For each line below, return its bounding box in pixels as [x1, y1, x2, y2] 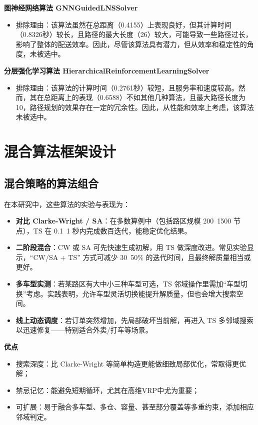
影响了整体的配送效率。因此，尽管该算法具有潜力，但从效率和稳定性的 [15, 38, 247, 49]
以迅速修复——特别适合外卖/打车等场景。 [15, 324, 152, 335]
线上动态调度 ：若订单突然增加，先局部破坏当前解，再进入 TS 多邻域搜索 [15, 314, 254, 325]
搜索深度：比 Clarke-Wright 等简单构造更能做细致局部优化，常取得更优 [15, 358, 246, 368]
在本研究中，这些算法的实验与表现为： [4, 198, 130, 209]
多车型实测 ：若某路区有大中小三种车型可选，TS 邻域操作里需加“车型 [15, 278, 240, 289]
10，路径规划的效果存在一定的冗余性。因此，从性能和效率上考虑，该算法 [15, 101, 254, 112]
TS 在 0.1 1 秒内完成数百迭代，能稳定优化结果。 [33, 225, 191, 235]
